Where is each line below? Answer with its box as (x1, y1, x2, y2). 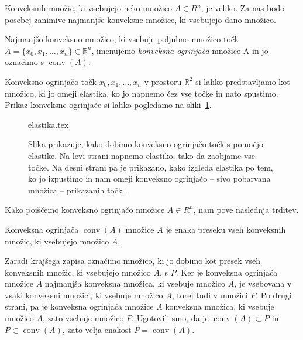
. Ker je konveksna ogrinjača (175, 266, 278, 278)
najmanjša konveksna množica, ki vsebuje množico (44, 277, 226, 290)
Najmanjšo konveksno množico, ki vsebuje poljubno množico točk (5, 33, 239, 45)
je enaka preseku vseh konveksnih (166, 223, 286, 235)
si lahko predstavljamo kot (195, 75, 290, 87)
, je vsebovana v (234, 277, 292, 290)
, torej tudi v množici (171, 288, 248, 301)
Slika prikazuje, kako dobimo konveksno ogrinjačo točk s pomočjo (28, 138, 263, 150)
